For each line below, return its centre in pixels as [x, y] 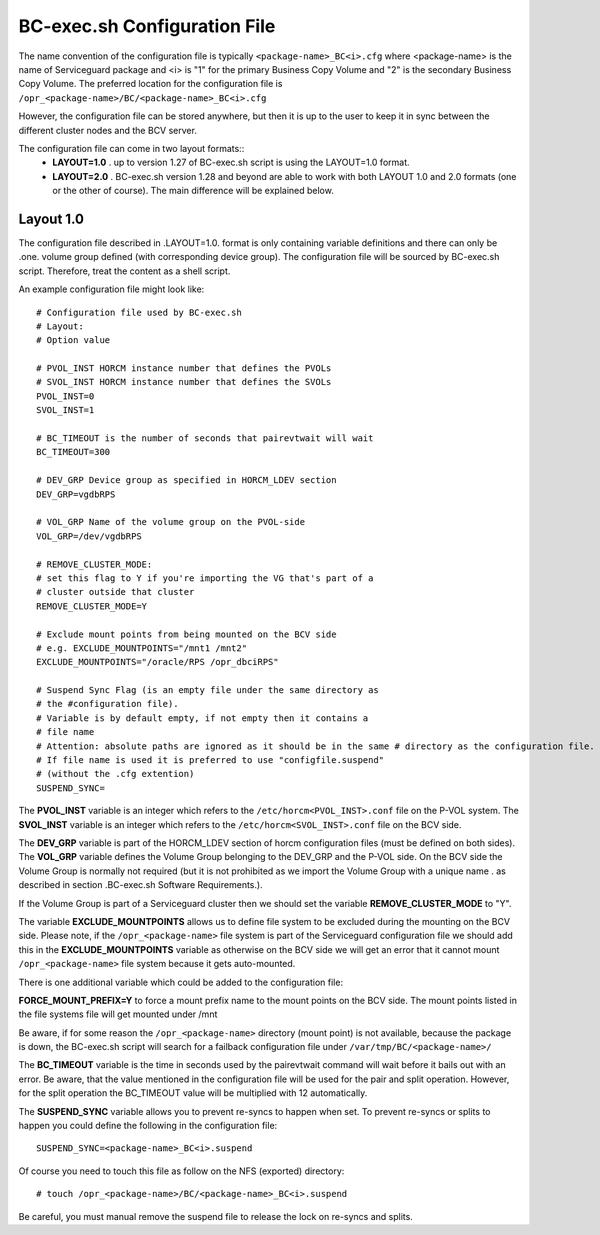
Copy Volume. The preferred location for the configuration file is [150, 84]
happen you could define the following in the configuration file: [148, 1126]
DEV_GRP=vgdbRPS [76, 494]
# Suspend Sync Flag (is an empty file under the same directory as [207, 690]
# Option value [73, 340]
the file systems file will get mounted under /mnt [118, 1014]
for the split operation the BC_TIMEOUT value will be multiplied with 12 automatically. [193, 1093]
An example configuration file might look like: [111, 289]
